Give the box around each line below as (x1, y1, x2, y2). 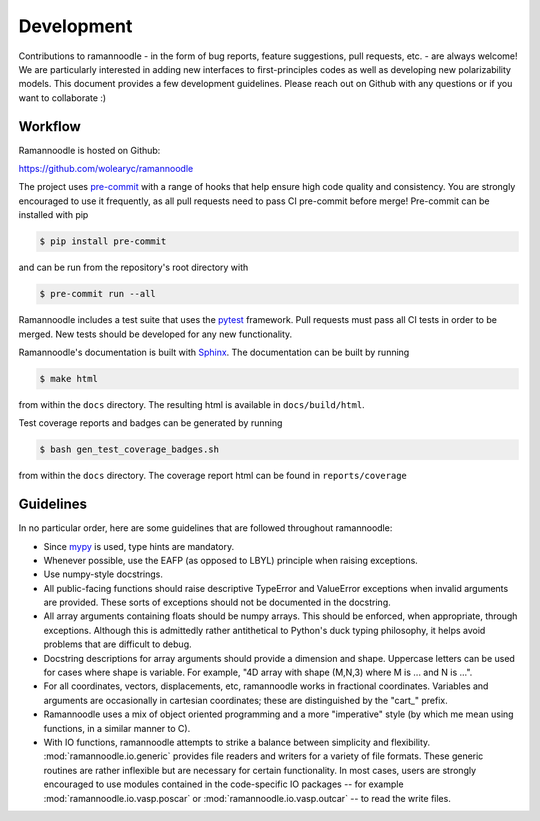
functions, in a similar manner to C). (43, 722, 191, 734)
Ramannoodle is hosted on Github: (18, 144, 161, 156)
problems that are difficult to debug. (43, 638, 192, 650)
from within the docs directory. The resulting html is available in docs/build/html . (18, 398, 365, 410)
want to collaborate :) (18, 91, 107, 104)
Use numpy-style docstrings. (43, 568, 164, 580)
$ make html (39, 373, 99, 384)
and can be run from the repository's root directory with (18, 261, 249, 274)
